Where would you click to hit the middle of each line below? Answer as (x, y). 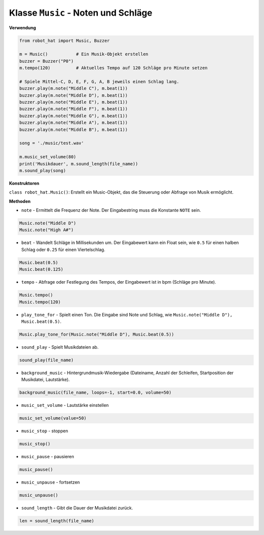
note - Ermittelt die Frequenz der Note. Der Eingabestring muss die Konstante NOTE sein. (111, 210)
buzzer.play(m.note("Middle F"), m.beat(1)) (74, 109)
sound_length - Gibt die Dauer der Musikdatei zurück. (77, 508)
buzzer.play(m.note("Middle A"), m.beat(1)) (74, 123)
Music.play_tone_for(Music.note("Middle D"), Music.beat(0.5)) (97, 334)
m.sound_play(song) (43, 170)
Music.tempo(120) (40, 302)
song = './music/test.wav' (52, 143)
